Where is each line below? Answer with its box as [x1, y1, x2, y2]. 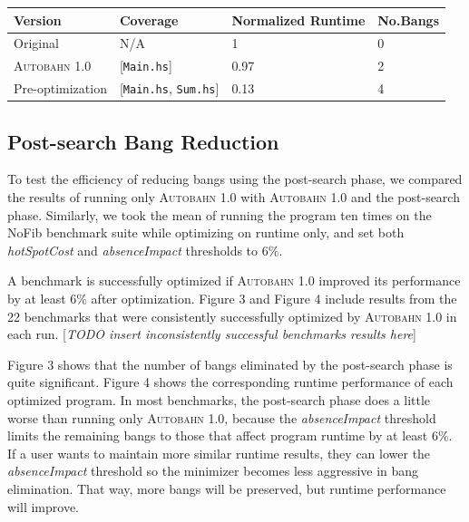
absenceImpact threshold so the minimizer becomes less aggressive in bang [7, 461, 419, 480]
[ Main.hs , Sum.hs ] [119, 79, 220, 98]
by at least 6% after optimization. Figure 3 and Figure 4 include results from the [7, 289, 457, 308]
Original [14, 34, 59, 53]
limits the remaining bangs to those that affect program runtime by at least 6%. [7, 426, 453, 445]
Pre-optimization [14, 79, 107, 98]
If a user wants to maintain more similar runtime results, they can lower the [7, 443, 431, 462]
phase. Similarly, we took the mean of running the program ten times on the [7, 205, 432, 224]
